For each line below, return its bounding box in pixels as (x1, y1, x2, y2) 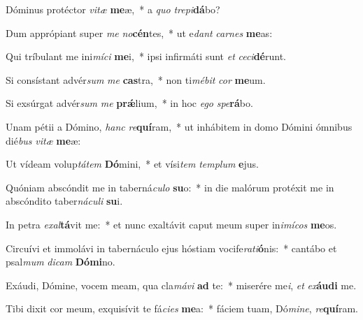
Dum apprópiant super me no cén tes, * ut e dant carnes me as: (6, 25, 273, 40)
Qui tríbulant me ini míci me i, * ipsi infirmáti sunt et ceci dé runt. (6, 49, 287, 64)
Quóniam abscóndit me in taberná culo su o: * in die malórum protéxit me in (6, 180, 334, 194)
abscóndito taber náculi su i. (6, 194, 123, 208)
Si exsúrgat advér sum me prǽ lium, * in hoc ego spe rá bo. (6, 96, 253, 110)
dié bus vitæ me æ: (6, 133, 81, 147)
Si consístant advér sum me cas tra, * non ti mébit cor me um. (6, 72, 266, 87)
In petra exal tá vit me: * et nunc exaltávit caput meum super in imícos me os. (6, 217, 337, 231)
